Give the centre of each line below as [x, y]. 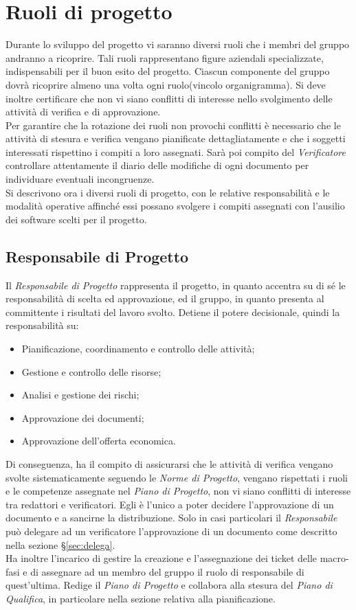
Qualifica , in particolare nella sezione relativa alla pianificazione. [141, 598]
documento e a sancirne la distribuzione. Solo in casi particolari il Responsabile [171, 518]
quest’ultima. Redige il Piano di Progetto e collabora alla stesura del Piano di [169, 585]
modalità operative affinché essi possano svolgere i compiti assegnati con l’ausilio [175, 206]
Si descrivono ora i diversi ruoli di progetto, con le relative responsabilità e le [168, 192]
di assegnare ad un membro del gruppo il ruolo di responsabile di [167, 571]
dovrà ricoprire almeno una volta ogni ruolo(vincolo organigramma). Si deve [166, 84]
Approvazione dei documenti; [83, 417]
